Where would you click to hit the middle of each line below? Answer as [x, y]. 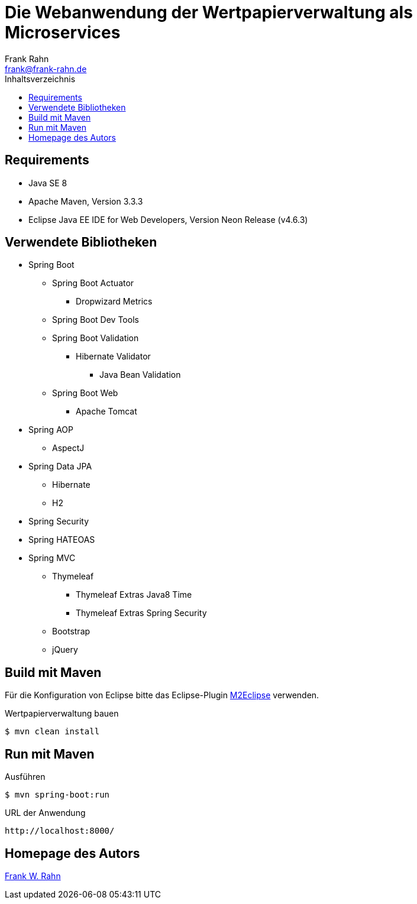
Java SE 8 [48, 183]
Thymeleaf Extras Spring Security [141, 613]
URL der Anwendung [45, 813]
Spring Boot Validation [96, 338]
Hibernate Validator [113, 357]
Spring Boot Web [85, 393]
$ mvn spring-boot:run [57, 795]
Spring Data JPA [60, 466]
